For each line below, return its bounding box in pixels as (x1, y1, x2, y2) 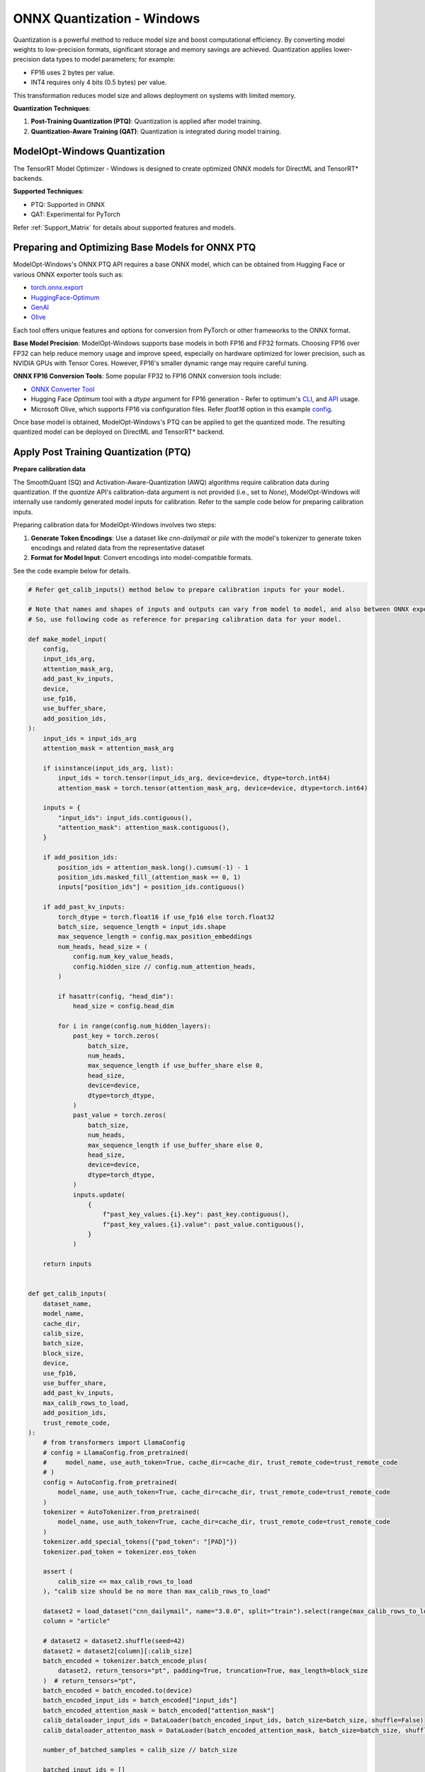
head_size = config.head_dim (72, 1002, 174, 1010)
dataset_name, (42, 1299, 92, 1308)
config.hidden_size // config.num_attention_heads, (72, 963, 256, 970)
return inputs (42, 1260, 92, 1268)
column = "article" (42, 1617, 111, 1625)
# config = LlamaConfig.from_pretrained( (42, 1448, 189, 1457)
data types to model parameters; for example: (41, 55, 176, 64)
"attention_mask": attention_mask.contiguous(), (57, 824, 230, 832)
